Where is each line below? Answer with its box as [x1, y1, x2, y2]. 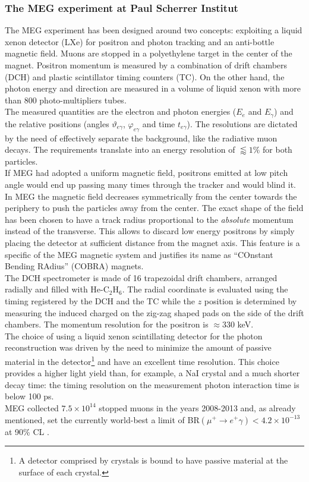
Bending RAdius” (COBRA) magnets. [5, 260, 144, 272]
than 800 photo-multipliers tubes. [5, 93, 127, 106]
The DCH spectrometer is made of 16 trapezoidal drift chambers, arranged [5, 271, 278, 283]
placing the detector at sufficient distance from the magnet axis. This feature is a [5, 236, 300, 248]
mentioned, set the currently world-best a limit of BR [5, 413, 200, 426]
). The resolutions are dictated [187, 117, 298, 130]
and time [142, 117, 175, 130]
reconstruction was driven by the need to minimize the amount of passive [5, 341, 272, 354]
